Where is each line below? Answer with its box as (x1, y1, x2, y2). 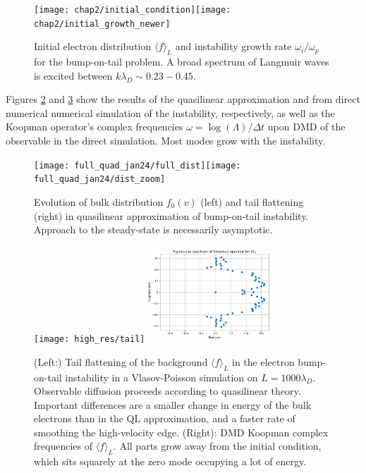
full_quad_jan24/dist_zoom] (34, 174, 166, 185)
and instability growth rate (175, 39, 292, 54)
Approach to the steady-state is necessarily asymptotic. (34, 222, 273, 237)
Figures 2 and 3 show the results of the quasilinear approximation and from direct (6, 92, 360, 106)
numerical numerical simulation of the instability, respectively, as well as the (6, 105, 335, 120)
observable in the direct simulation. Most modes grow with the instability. (6, 133, 326, 148)
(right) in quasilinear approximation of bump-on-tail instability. (34, 208, 309, 223)
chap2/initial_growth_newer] (34, 18, 171, 29)
